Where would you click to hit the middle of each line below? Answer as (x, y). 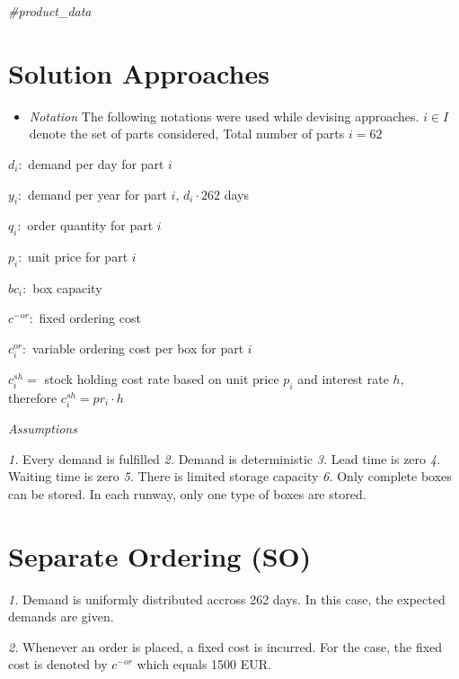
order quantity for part (90, 225)
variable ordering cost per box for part (138, 348)
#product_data (50, 11)
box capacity (67, 287)
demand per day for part (96, 163)
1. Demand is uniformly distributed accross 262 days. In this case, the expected (227, 599)
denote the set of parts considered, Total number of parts (187, 134)
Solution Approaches (139, 72)
